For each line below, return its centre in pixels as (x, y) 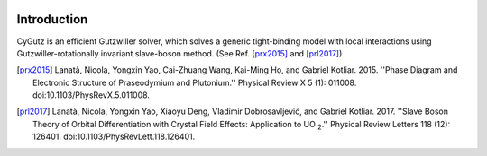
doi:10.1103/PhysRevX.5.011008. (92, 95)
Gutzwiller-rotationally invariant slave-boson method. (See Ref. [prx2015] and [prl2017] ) (179, 53)
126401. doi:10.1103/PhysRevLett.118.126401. (114, 137)
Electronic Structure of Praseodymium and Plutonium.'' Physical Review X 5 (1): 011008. (195, 82)
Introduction (52, 19)
